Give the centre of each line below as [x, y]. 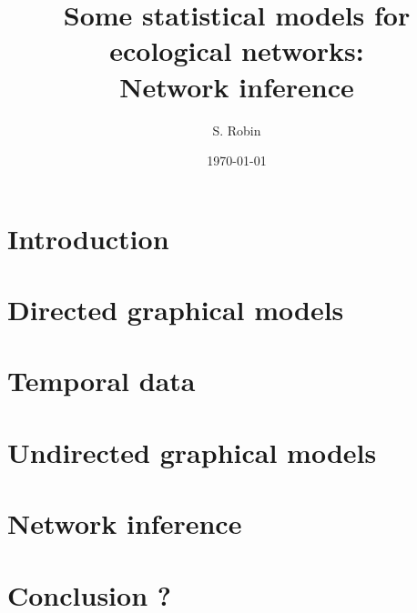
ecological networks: [237, 50]
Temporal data [102, 381]
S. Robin [237, 130]
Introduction [88, 238]
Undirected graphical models [192, 452]
